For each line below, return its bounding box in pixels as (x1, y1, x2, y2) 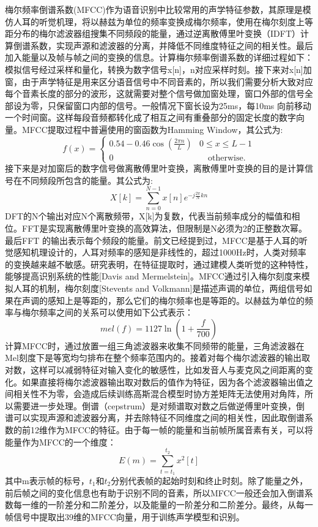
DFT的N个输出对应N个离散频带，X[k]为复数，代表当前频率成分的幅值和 (5, 210, 292, 222)
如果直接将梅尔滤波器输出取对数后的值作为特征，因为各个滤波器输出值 (21, 375, 305, 388)
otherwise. (208, 153, 246, 162)
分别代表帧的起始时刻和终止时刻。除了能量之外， (111, 474, 308, 487)
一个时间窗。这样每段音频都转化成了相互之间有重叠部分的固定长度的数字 (5, 111, 296, 124)
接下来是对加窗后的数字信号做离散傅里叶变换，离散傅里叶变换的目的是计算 (5, 162, 305, 175)
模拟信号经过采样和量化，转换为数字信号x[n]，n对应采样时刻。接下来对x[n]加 (5, 63, 312, 75)
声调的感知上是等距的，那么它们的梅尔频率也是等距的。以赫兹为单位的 (21, 294, 305, 306)
